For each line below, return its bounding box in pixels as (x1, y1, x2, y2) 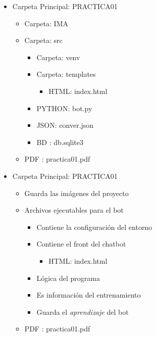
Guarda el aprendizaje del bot (36, 306, 129, 317)
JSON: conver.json (36, 120, 94, 130)
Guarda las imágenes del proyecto (24, 187, 129, 198)
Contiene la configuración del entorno (36, 221, 152, 232)
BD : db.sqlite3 (36, 136, 84, 147)
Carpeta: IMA (24, 18, 68, 28)
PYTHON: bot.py (36, 103, 92, 113)
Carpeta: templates (36, 69, 96, 79)
